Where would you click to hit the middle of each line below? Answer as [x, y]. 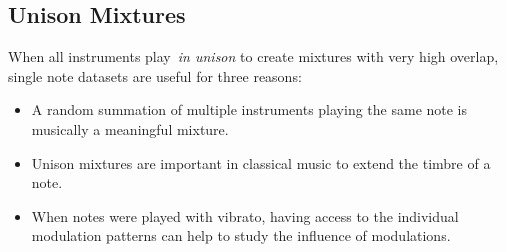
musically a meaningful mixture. [130, 128]
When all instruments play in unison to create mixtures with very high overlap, [253, 56]
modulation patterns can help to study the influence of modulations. [241, 235]
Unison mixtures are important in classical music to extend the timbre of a [261, 162]
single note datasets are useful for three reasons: [155, 75]
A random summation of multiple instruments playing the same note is [249, 109]
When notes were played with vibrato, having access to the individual [245, 215]
